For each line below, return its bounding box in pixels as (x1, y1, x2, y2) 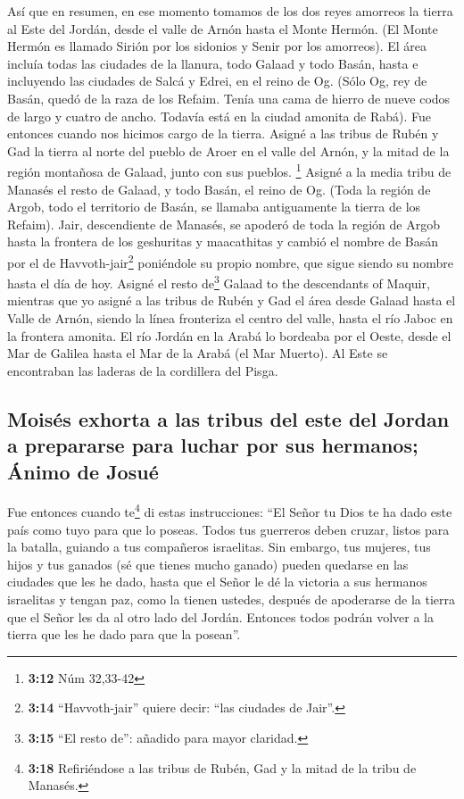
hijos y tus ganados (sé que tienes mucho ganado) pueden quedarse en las (7, 554, 409, 573)
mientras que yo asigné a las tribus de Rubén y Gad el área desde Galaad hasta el (7, 291, 456, 310)
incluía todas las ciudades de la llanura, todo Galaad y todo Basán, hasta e (7, 54, 418, 72)
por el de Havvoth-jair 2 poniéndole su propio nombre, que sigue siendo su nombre (7, 250, 453, 271)
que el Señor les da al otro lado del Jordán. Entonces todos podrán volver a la (7, 607, 435, 626)
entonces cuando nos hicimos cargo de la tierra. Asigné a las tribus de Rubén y (7, 124, 439, 143)
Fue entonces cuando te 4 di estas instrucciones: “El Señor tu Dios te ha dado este (7, 500, 452, 521)
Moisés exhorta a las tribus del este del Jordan (7, 404, 450, 432)
